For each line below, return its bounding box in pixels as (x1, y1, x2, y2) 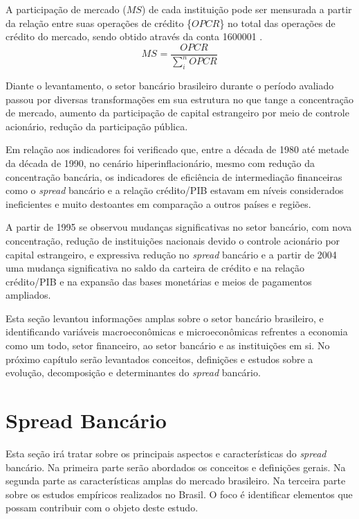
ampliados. (6, 288, 51, 302)
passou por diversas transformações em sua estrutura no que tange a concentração (6, 91, 353, 106)
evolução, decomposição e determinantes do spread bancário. (6, 365, 261, 380)
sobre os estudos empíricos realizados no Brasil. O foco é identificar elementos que (6, 486, 353, 501)
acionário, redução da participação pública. (6, 118, 188, 133)
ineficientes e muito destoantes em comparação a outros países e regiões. (6, 196, 311, 211)
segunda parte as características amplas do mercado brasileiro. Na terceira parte (6, 473, 346, 488)
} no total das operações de (219, 15, 335, 30)
